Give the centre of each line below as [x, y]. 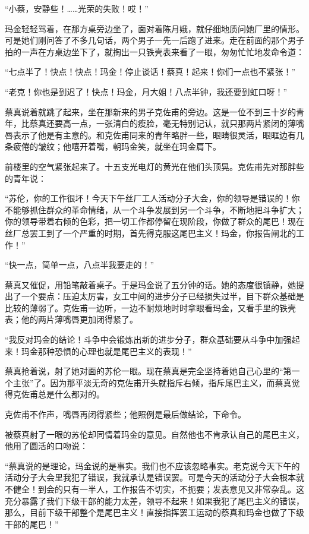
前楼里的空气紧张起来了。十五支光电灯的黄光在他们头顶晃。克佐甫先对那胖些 [154, 166]
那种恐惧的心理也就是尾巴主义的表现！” [115, 351]
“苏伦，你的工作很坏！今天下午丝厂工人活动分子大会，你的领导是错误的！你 [152, 198]
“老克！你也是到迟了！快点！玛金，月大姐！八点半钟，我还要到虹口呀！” [146, 91]
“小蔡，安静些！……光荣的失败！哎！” [77, 8]
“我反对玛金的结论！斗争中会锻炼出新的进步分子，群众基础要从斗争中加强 [148, 339]
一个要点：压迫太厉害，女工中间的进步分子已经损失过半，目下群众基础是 [163, 296]
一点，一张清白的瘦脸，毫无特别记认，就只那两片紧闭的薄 [183, 123]
